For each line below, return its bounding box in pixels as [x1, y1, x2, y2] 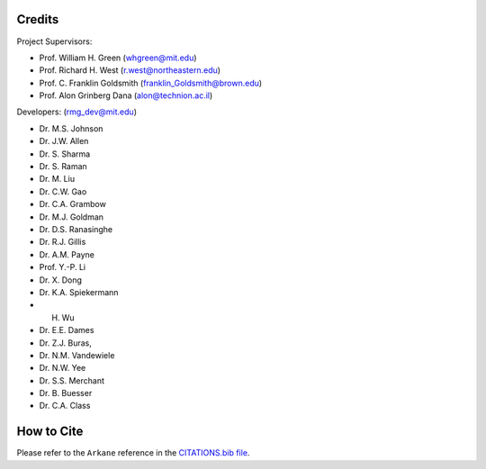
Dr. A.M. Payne [39, 248, 94, 260]
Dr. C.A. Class [39, 401, 91, 411]
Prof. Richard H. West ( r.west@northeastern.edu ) [39, 65, 220, 76]
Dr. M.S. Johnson [39, 122, 103, 134]
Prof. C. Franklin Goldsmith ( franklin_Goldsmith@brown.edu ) [39, 77, 263, 88]
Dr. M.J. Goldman [39, 212, 103, 222]
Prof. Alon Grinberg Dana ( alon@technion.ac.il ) [39, 90, 213, 101]
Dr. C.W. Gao [39, 185, 87, 197]
